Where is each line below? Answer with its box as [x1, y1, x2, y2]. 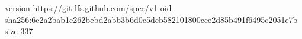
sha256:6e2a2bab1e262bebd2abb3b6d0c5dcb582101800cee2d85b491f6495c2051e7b [5, 13, 298, 25]
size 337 [5, 25, 33, 37]
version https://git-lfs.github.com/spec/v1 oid [5, 2, 172, 14]
